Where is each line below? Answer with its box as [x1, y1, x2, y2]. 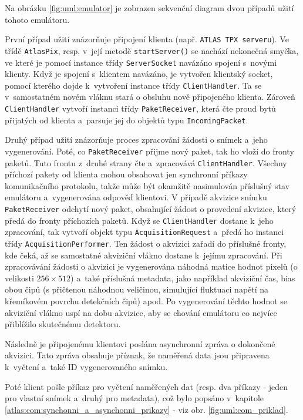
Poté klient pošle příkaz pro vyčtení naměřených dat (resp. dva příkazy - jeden [5, 380, 288, 392]
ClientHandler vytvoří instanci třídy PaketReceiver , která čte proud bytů [5, 102, 276, 114]
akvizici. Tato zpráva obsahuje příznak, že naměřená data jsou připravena [5, 349, 270, 361]
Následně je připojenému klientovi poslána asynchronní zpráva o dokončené [5, 337, 275, 350]
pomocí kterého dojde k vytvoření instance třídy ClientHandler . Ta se [5, 79, 262, 91]
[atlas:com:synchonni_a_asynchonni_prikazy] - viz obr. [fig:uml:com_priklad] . [5, 403, 288, 415]
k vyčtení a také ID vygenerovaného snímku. [5, 360, 168, 372]
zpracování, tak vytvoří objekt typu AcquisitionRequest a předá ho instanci [5, 226, 284, 238]
